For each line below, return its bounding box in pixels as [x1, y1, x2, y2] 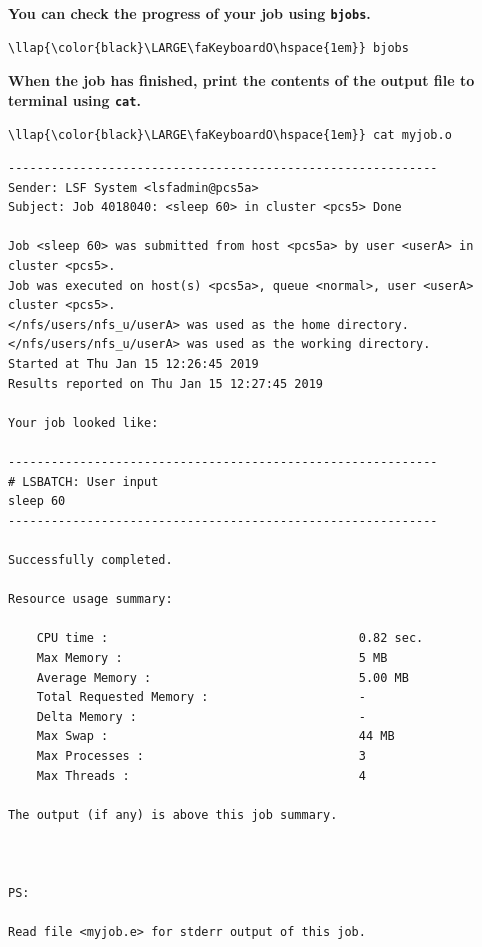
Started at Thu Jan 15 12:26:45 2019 [8, 357, 259, 372]
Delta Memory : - [36, 709, 366, 724]
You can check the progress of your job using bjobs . [8, 3, 371, 23]
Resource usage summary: [8, 592, 173, 607]
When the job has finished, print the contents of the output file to [8, 70, 475, 91]
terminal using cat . [8, 89, 141, 110]
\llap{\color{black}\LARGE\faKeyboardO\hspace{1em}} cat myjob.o [8, 127, 452, 142]
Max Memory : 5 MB [36, 650, 388, 665]
